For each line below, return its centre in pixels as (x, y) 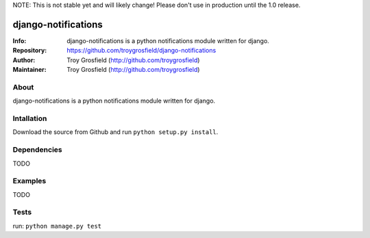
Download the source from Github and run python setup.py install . (115, 132)
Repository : (30, 51)
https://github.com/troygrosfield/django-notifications (141, 51)
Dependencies (38, 150)
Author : (24, 60)
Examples (29, 181)
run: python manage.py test (57, 226)
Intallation (30, 118)
